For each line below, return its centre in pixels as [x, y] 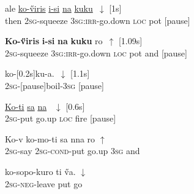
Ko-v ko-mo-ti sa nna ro [50, 138]
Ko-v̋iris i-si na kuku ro [54, 41]
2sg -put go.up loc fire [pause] [61, 118]
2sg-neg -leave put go [44, 183]
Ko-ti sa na [26, 106]
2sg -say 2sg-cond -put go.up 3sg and [73, 151]
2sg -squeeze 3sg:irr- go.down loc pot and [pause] [96, 52]
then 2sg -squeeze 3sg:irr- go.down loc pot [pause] [98, 20]
